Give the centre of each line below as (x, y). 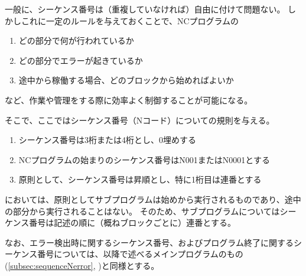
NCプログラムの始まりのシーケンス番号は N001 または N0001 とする (144, 159)
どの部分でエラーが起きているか (81, 60)
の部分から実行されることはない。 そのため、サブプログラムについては (142, 211)
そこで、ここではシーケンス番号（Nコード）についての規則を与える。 (140, 120)
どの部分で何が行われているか (76, 40)
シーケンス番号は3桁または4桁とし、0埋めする (108, 140)
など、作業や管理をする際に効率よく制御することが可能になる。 (129, 100)
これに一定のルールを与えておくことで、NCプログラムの (130, 20)
